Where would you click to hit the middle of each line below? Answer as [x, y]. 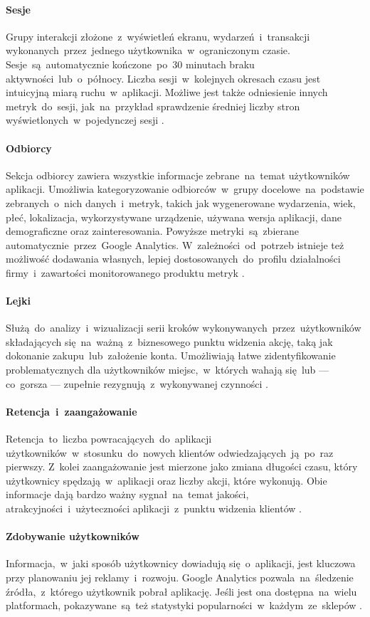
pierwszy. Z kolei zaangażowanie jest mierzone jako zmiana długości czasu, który [182, 466]
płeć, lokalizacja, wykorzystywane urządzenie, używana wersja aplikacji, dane [174, 217]
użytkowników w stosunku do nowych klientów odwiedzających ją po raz [170, 452]
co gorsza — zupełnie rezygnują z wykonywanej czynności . [137, 383]
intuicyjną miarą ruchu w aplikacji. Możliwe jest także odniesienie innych [167, 92]
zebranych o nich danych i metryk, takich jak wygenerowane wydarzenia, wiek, [181, 202]
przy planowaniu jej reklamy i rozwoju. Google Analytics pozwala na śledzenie [180, 578]
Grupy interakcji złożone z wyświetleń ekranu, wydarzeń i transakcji [158, 36]
